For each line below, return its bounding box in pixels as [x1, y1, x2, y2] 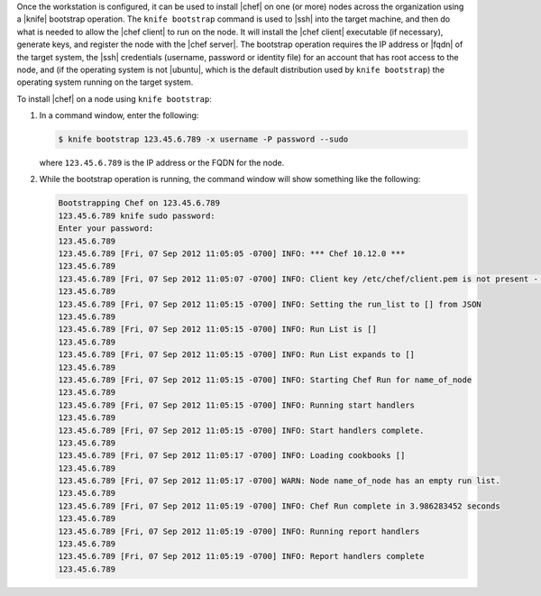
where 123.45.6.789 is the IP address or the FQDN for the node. [39, 158, 285, 169]
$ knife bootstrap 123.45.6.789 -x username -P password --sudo [58, 134, 349, 144]
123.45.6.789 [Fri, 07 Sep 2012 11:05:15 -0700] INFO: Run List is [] [58, 325, 378, 335]
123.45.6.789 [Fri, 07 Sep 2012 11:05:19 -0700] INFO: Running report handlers [58, 526, 420, 536]
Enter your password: [58, 224, 154, 234]
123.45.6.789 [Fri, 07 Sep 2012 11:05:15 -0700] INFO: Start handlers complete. [58, 425, 425, 436]
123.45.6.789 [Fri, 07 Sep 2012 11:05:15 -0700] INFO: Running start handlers [58, 399, 415, 410]
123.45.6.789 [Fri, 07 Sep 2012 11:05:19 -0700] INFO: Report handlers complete [58, 551, 425, 562]
